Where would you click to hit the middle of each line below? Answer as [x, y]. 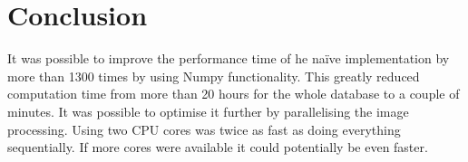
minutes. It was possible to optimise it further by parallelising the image [208, 111]
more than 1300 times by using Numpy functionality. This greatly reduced [214, 76]
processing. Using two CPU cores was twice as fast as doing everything [204, 129]
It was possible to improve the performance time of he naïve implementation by [229, 58]
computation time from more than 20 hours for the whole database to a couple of [234, 94]
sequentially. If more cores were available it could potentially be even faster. [218, 147]
